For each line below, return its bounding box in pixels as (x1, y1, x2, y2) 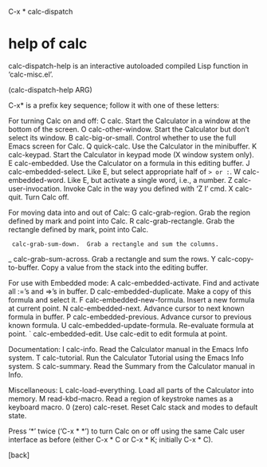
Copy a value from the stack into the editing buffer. (41, 263, 209, 272)
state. (8, 410, 27, 420)
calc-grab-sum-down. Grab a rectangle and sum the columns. (11, 239, 219, 248)
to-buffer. (8, 263, 40, 272)
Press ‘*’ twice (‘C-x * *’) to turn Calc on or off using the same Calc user (8, 426, 245, 436)
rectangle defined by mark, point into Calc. (8, 224, 149, 234)
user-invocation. (8, 184, 62, 193)
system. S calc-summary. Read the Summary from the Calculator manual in (8, 361, 255, 370)
